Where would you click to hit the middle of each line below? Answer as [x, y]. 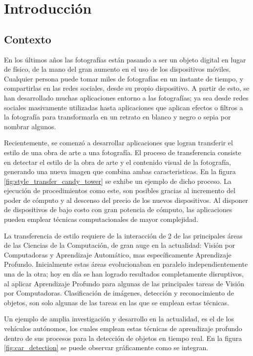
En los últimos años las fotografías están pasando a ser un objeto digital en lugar [125, 59]
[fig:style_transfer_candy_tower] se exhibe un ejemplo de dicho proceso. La [118, 181]
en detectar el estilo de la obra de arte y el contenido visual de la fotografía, [118, 162]
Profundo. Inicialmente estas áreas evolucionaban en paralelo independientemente [126, 264]
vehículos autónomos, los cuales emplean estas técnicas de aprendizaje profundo [123, 328]
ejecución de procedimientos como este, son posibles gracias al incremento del [120, 190]
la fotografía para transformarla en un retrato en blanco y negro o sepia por [117, 117]
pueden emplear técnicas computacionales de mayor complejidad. [101, 219]
